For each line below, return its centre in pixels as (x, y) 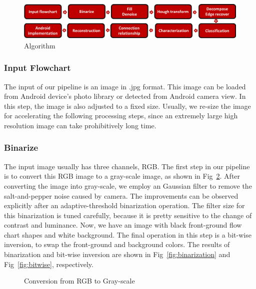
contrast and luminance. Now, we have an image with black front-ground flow (123, 225)
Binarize (21, 147)
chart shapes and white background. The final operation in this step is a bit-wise (128, 234)
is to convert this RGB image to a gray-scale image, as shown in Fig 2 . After (122, 176)
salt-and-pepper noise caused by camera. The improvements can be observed (121, 195)
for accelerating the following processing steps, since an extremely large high (121, 116)
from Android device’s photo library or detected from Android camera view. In (125, 96)
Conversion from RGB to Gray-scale (79, 281)
